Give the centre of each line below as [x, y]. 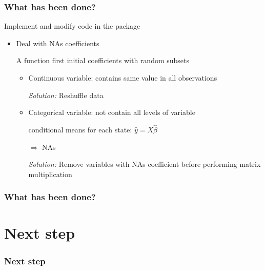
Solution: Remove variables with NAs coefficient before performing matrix [145, 164]
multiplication [50, 174]
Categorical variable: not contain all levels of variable [112, 112]
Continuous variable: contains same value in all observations [123, 78]
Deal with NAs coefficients [58, 43]
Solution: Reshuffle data [66, 95]
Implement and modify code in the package [72, 26]
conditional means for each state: [80, 129]
